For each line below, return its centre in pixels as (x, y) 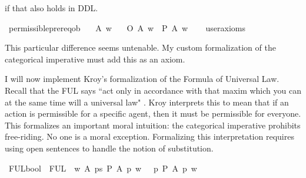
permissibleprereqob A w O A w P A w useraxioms (127, 27)
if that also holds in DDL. (51, 8)
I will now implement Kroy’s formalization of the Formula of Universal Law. (142, 79)
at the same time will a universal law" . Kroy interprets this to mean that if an (147, 102)
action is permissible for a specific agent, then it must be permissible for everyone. (153, 113)
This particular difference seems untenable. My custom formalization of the (140, 47)
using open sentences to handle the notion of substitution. (109, 148)
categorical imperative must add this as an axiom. (95, 59)
